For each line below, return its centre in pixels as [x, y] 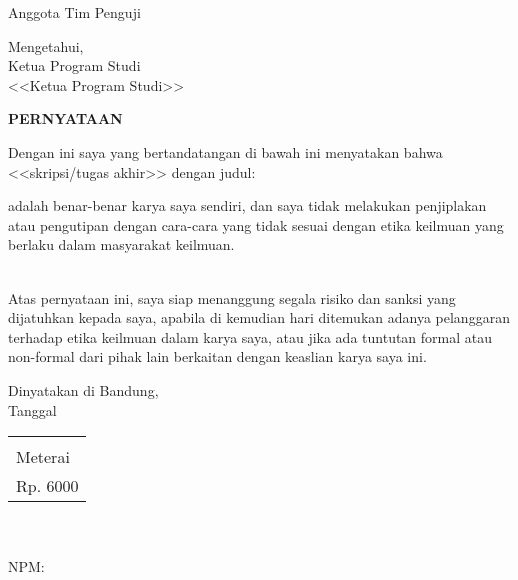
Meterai [43, 457]
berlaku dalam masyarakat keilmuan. [121, 244]
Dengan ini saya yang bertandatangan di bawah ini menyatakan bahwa [225, 151]
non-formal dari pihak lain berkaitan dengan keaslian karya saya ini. [217, 356]
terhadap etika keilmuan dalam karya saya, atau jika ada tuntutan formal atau [250, 336]
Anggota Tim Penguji [74, 12]
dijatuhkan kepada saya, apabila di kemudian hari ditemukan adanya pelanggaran [259, 317]
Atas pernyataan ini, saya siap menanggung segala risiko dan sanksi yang [232, 297]
